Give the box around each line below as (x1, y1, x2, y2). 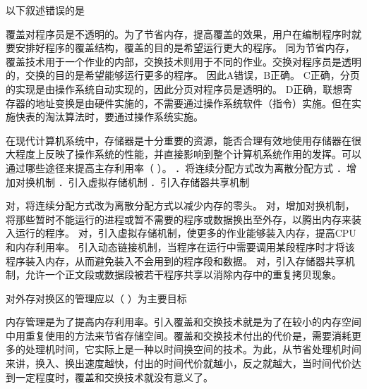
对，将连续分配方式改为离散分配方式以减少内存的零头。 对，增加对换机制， (6, 198, 355, 213)
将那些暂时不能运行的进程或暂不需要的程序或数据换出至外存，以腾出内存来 (6, 211, 351, 226)
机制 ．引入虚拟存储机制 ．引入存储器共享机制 (35, 174, 250, 189)
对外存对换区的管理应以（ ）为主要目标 (6, 290, 187, 305)
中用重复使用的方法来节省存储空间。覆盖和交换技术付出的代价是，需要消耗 (6, 328, 351, 342)
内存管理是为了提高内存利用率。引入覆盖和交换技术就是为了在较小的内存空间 (6, 314, 361, 329)
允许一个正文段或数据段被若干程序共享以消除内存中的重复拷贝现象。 (25, 267, 342, 282)
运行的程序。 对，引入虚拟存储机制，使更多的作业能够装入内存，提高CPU (15, 226, 356, 240)
